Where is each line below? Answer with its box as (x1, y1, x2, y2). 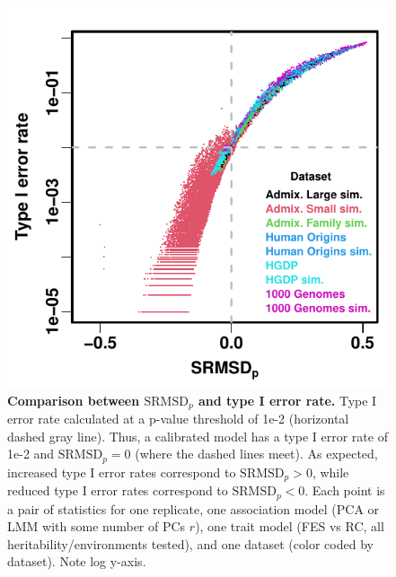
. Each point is (304, 481, 385, 500)
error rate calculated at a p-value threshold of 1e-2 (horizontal (7, 409, 349, 428)
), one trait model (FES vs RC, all (195, 517, 384, 536)
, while (312, 462, 349, 481)
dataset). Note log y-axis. (7, 552, 146, 571)
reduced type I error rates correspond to (7, 481, 228, 500)
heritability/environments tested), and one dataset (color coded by (7, 534, 374, 553)
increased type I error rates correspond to (7, 462, 236, 481)
